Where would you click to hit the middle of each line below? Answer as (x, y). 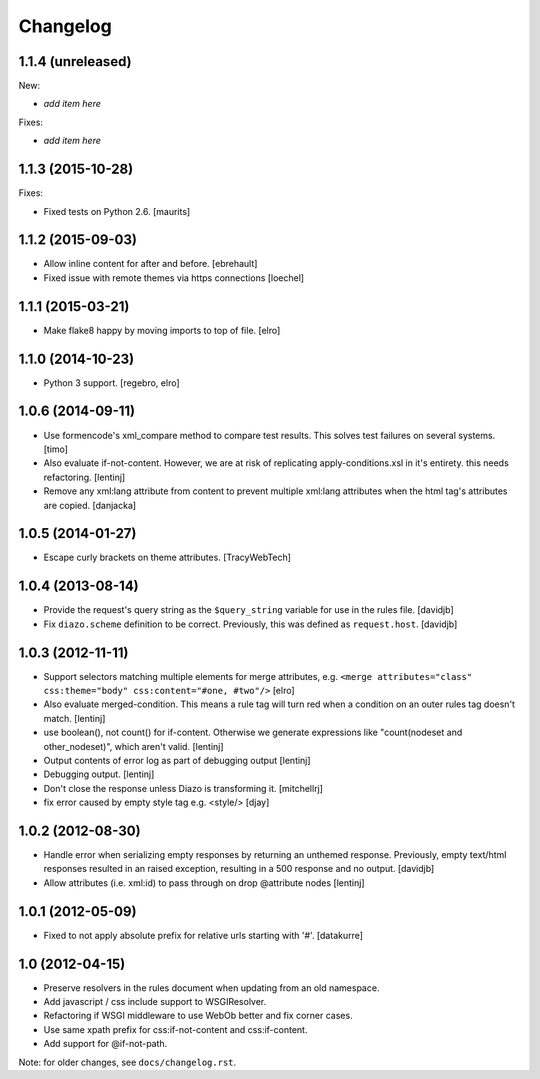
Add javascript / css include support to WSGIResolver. (155, 1002)
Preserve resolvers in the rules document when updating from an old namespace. (211, 987)
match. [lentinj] (74, 718)
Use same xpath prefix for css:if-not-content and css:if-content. (175, 1029)
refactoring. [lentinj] (84, 477)
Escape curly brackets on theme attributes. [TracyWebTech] (167, 557)
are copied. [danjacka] (90, 505)
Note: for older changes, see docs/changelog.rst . (127, 1062)
